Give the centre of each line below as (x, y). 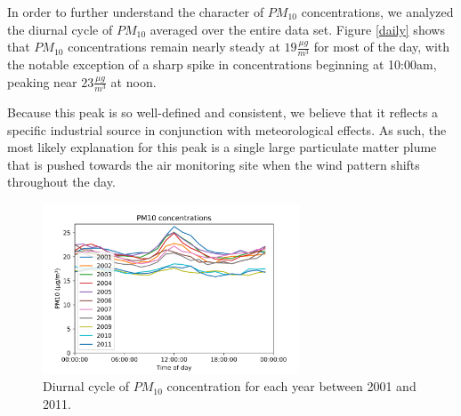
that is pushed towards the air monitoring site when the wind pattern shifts (214, 164)
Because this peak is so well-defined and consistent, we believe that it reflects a (223, 112)
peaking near (42, 81)
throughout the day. (61, 182)
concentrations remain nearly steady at (174, 47)
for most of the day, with (381, 47)
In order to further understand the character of (136, 12)
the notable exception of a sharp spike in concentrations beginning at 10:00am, (222, 64)
